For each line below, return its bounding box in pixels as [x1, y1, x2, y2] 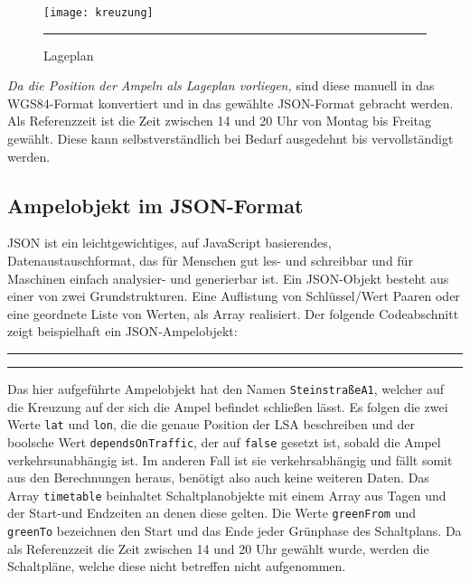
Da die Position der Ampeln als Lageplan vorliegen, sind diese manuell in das [7, 76, 435, 95]
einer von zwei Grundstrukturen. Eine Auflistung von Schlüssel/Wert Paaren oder [7, 286, 460, 305]
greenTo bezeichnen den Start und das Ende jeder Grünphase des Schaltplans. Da [7, 521, 462, 540]
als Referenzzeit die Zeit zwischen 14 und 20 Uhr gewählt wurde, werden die [7, 539, 429, 558]
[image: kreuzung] [43, 6, 154, 19]
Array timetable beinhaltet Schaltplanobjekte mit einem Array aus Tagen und [7, 485, 446, 504]
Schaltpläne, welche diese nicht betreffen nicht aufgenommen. [7, 557, 346, 576]
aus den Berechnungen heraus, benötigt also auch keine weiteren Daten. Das [7, 468, 429, 487]
